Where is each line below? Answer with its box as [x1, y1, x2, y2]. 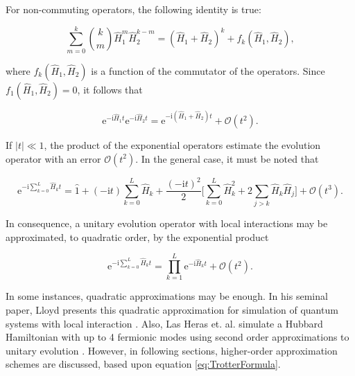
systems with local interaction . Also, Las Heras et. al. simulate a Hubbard [6, 316, 323, 330]
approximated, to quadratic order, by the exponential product [6, 229, 269, 244]
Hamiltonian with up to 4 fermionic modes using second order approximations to [6, 330, 349, 344]
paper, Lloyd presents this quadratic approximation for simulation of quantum [6, 303, 338, 317]
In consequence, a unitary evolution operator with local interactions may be [6, 216, 328, 231]
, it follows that [77, 82, 143, 96]
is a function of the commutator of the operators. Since [91, 63, 325, 78]
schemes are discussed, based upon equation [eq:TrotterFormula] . [6, 357, 281, 371]
